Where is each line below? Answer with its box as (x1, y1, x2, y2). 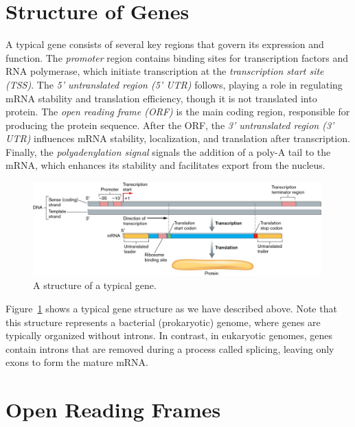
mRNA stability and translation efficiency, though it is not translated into (5, 91, 317, 105)
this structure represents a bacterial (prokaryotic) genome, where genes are (5, 314, 321, 329)
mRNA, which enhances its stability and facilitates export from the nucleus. (5, 158, 325, 172)
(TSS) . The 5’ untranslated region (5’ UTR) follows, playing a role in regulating (5, 77, 343, 91)
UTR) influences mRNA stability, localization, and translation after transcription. (5, 131, 350, 146)
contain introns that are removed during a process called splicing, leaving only (5, 341, 334, 356)
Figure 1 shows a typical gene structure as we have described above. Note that (5, 301, 337, 316)
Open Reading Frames (5, 395, 221, 424)
